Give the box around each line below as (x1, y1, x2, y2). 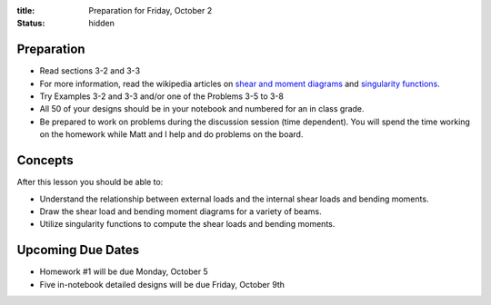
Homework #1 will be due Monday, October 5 (39, 266, 208, 277)
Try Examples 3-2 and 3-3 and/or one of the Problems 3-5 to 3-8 (39, 91, 284, 102)
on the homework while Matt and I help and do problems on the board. (39, 129, 304, 140)
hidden (88, 18, 115, 29)
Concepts (16, 152, 74, 168)
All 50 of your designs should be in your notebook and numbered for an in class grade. (39, 103, 365, 114)
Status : (16, 18, 45, 29)
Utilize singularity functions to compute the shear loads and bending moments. (39, 219, 336, 230)
